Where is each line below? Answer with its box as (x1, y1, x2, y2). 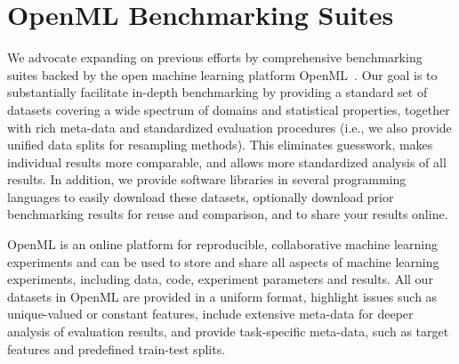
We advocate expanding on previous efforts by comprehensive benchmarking (7, 48, 423, 67)
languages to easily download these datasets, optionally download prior (7, 187, 394, 206)
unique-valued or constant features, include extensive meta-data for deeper (7, 304, 414, 323)
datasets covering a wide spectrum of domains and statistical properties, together (7, 100, 450, 118)
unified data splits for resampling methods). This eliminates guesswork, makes (7, 135, 433, 154)
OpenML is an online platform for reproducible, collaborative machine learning (7, 235, 438, 254)
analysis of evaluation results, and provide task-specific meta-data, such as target (7, 322, 449, 341)
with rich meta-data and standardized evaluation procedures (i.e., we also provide (7, 117, 452, 136)
